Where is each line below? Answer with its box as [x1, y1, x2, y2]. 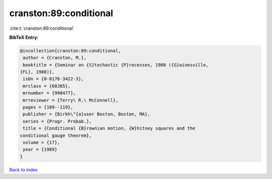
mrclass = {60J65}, [23, 83, 71, 89]
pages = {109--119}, [23, 104, 74, 110]
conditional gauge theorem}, [20, 133, 92, 138]
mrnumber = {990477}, [23, 90, 76, 96]
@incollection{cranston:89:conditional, [20, 48, 121, 53]
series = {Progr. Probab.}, [23, 118, 92, 124]
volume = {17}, [23, 140, 60, 145]
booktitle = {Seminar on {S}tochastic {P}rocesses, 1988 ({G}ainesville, [23, 62, 209, 68]
